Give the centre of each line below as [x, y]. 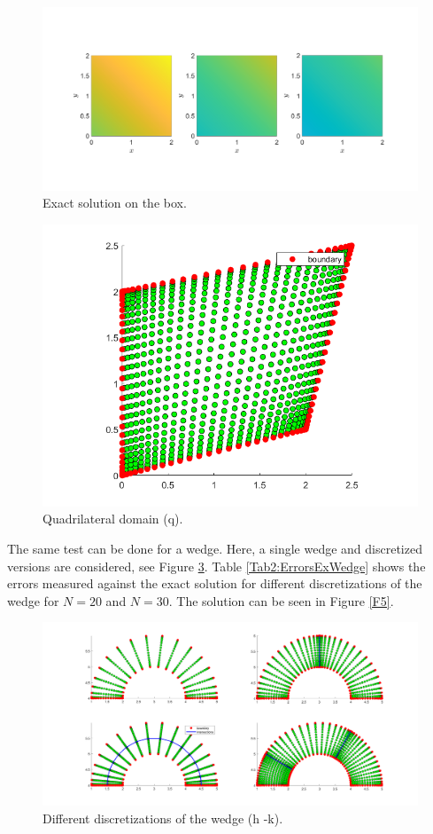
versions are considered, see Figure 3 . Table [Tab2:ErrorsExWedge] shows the [216, 566]
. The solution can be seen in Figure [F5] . [281, 600]
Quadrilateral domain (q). [113, 519]
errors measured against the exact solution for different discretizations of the [215, 583]
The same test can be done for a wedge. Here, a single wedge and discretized [215, 548]
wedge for [33, 600]
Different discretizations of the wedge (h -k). [163, 818]
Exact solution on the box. [115, 203]
